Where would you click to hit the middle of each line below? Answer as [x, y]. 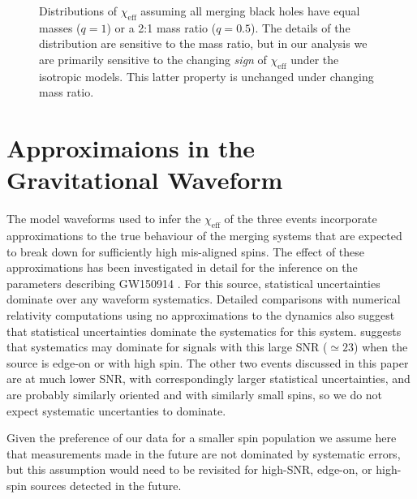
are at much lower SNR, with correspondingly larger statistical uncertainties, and [208, 379]
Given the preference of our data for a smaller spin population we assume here [202, 438]
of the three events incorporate [301, 219]
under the [315, 59]
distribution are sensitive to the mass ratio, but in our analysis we [203, 43]
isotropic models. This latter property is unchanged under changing [206, 76]
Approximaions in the [131, 148]
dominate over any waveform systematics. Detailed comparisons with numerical [204, 299]
